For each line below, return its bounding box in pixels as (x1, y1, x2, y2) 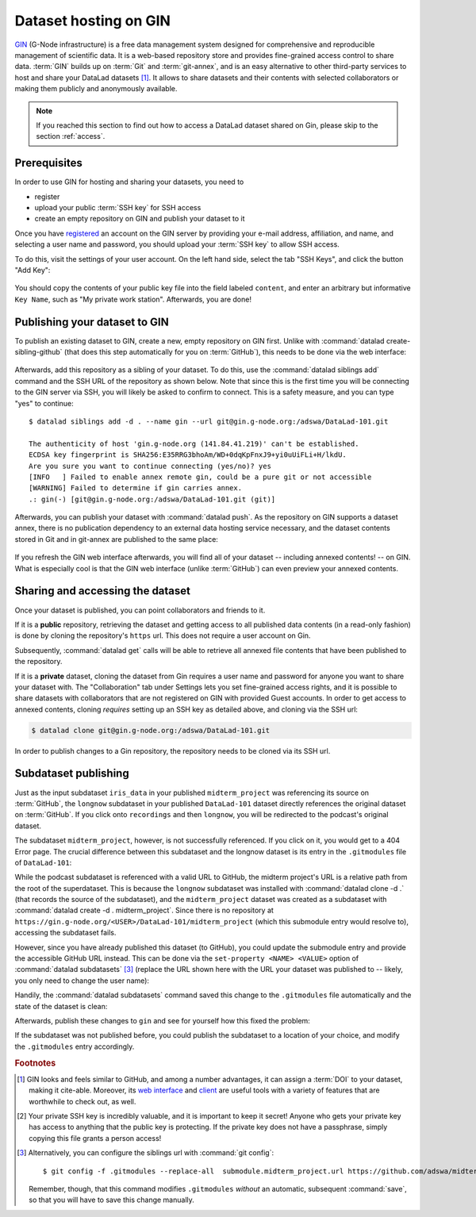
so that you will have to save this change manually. (29, 1195, 194, 1205)
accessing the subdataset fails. (14, 928, 117, 938)
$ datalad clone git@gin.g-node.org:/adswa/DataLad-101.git (31, 726, 271, 735)
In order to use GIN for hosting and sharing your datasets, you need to (14, 177, 244, 186)
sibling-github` (14, 347, 63, 356)
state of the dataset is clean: (14, 1001, 108, 1011)
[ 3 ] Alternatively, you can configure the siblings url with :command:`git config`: (17, 1148, 274, 1157)
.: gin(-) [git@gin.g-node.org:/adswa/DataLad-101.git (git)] (29, 494, 276, 504)
